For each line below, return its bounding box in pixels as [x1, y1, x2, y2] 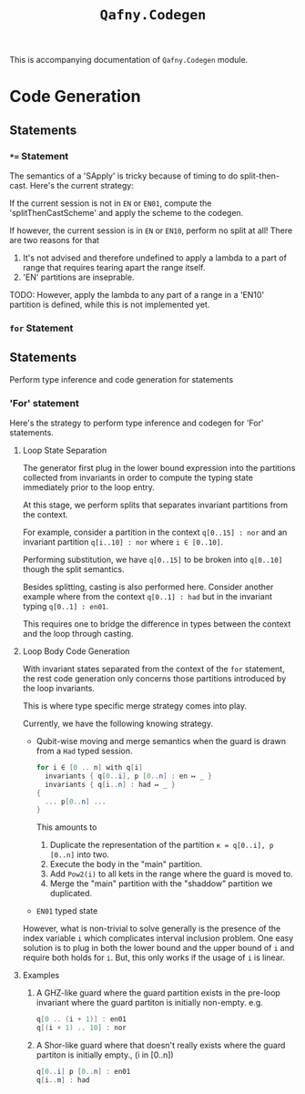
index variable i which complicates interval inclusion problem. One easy [22, 933, 294, 944]
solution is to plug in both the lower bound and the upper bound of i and [22, 943, 295, 954]
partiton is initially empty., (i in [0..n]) [36, 1049, 175, 1060]
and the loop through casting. [22, 629, 134, 639]
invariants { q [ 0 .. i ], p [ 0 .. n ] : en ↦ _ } [44, 772, 212, 781]
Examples [22, 970, 60, 981]
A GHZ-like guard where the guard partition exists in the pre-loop [36, 987, 280, 998]
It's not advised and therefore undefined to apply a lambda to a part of [22, 252, 287, 263]
